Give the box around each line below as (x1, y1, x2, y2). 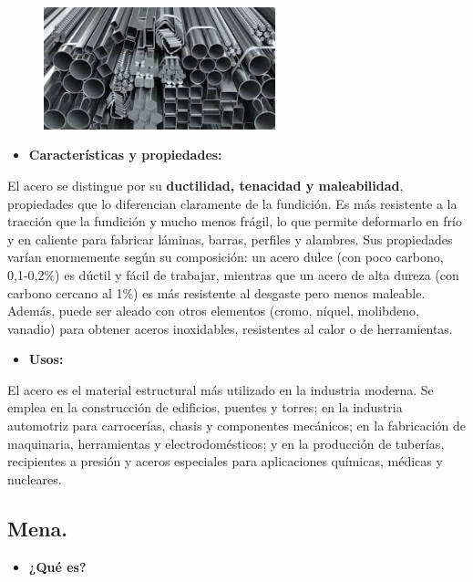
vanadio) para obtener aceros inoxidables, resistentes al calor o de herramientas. (7, 318, 453, 338)
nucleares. (7, 469, 62, 488)
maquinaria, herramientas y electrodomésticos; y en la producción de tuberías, (7, 433, 445, 452)
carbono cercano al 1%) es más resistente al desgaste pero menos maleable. (7, 283, 426, 302)
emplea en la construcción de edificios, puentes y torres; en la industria (7, 398, 403, 417)
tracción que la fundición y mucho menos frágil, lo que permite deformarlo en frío (7, 212, 462, 231)
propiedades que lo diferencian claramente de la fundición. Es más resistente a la (7, 193, 458, 213)
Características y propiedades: (28, 145, 222, 164)
